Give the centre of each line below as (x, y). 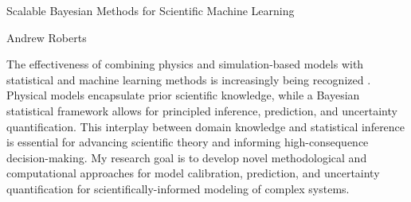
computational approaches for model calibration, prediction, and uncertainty (193, 173)
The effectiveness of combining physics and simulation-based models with (185, 64)
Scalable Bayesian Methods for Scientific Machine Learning (151, 10)
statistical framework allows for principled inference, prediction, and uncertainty (202, 110)
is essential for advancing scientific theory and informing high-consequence (188, 142)
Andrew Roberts (47, 37)
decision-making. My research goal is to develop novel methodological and (187, 157)
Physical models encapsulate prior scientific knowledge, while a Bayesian (183, 95)
